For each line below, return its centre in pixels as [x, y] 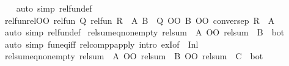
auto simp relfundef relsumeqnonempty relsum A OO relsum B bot [144, 32]
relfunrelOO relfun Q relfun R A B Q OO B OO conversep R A [140, 20]
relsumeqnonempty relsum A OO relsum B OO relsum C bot [134, 56]
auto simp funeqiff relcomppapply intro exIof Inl [101, 44]
